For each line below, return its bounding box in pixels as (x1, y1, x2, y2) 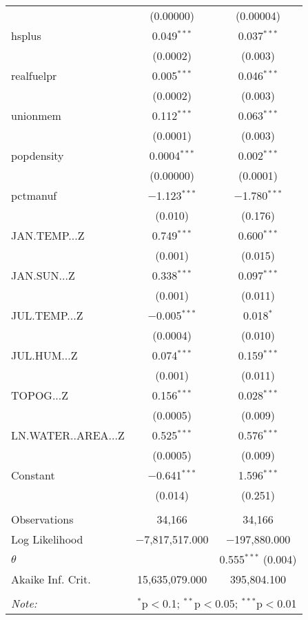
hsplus (11, 28, 41, 43)
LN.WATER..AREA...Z (11, 427, 125, 443)
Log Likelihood (11, 531, 83, 547)
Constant (11, 467, 55, 483)
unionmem (11, 107, 61, 123)
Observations (11, 511, 74, 527)
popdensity (11, 147, 64, 163)
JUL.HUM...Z (11, 347, 78, 363)
